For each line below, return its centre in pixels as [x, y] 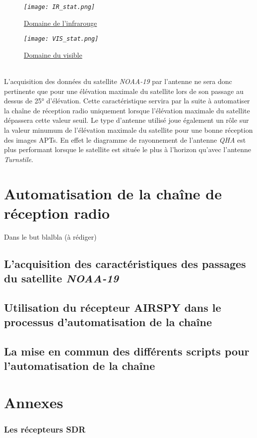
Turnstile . [19, 159]
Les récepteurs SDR [45, 429]
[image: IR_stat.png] [60, 7]
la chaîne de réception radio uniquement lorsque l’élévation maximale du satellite [127, 110]
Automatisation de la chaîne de [113, 193]
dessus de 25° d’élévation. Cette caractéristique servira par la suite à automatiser [127, 101]
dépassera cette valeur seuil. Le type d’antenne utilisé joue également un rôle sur [127, 120]
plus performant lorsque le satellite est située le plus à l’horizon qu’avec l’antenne [128, 149]
